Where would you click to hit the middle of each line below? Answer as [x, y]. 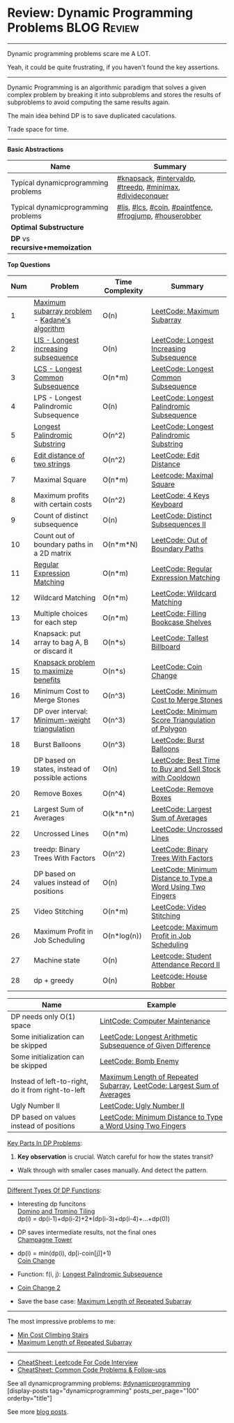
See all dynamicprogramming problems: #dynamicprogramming [99, 1383]
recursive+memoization [51, 247]
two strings [52, 464]
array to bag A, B [61, 642]
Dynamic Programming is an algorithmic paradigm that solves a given [107, 87]
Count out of [54, 535]
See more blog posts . [38, 1411]
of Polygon [169, 728]
